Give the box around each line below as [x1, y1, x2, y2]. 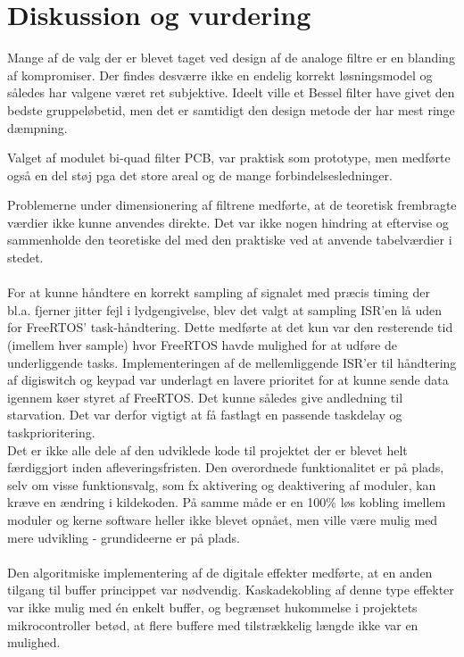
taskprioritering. [7, 423, 95, 441]
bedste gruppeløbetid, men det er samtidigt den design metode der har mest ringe [7, 100, 455, 119]
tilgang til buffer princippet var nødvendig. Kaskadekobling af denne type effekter [7, 580, 454, 599]
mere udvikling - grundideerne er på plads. [7, 528, 240, 546]
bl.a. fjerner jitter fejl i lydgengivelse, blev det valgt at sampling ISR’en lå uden [7, 300, 443, 319]
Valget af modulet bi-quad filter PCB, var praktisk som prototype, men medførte [7, 148, 451, 167]
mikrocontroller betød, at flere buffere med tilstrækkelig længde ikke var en [7, 615, 418, 634]
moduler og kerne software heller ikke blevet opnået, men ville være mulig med [7, 510, 438, 528]
